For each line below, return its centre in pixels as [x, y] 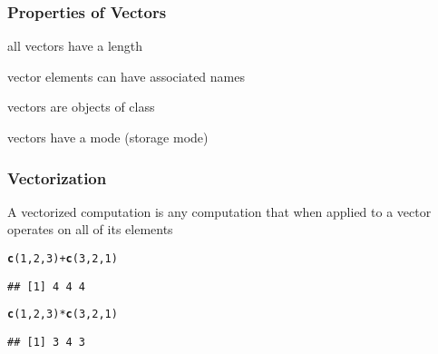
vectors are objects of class [81, 107]
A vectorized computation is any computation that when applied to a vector [219, 211]
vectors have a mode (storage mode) [108, 137]
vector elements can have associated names [126, 76]
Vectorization [57, 177]
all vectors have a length [75, 46]
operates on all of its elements [90, 229]
